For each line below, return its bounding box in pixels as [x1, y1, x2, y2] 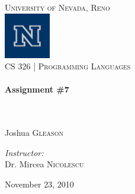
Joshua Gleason [5, 126, 63, 139]
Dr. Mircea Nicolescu [5, 158, 84, 170]
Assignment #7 [5, 83, 69, 96]
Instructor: [5, 146, 44, 158]
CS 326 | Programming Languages [5, 60, 131, 72]
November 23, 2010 [5, 178, 74, 190]
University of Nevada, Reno [5, 1, 110, 13]
